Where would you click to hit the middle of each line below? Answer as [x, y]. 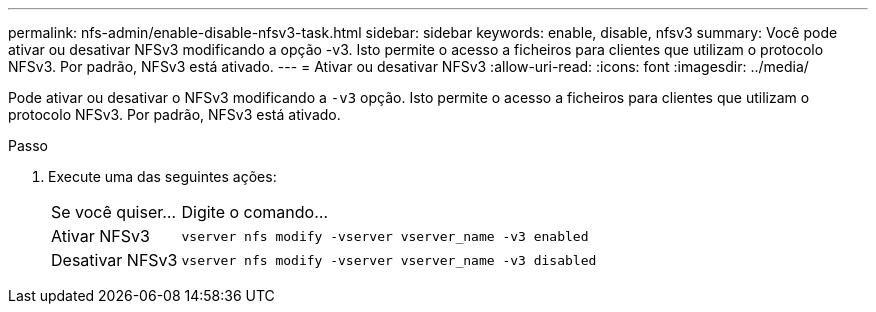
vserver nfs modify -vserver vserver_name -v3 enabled [385, 236]
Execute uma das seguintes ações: [162, 176]
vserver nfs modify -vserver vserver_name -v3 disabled [389, 260]
